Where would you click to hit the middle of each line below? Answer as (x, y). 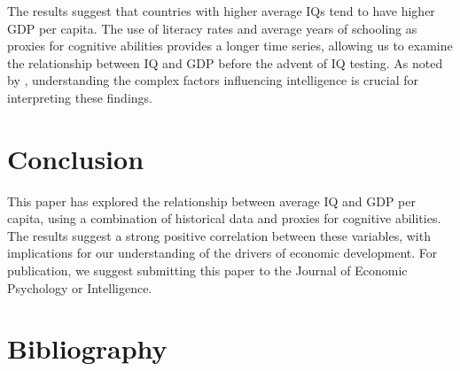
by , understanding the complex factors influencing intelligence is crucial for (213, 80)
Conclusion (76, 158)
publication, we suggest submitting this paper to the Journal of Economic (207, 271)
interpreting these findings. (80, 97)
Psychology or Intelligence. (80, 287)
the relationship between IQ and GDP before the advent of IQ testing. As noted (225, 62)
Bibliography (87, 348)
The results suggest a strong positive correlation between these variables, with (219, 235)
